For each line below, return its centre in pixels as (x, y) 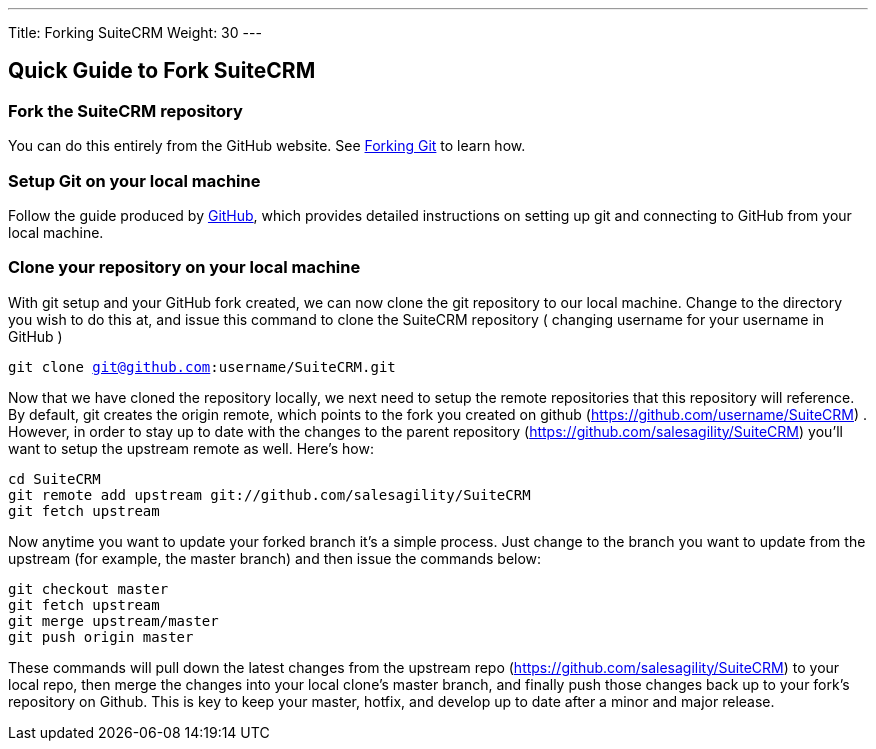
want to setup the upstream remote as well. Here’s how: (191, 448)
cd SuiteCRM (54, 478)
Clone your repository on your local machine (184, 267)
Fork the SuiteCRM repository (125, 110)
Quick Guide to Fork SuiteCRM (162, 71)
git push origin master (101, 636)
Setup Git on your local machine (134, 180)
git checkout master (88, 588)
